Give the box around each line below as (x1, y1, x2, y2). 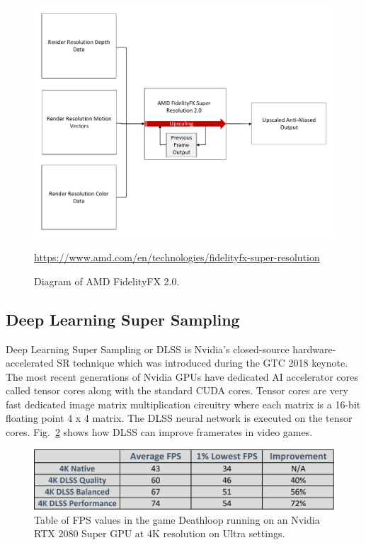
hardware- (292, 341, 336, 356)
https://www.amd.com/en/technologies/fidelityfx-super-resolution (34, 250, 320, 265)
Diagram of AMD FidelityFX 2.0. (34, 273, 180, 288)
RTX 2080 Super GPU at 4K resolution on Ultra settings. (34, 526, 285, 541)
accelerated (6, 355, 54, 370)
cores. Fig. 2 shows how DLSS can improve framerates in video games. (6, 425, 313, 440)
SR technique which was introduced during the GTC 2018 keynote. (57, 355, 348, 370)
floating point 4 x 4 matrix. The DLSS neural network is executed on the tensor (6, 411, 353, 425)
